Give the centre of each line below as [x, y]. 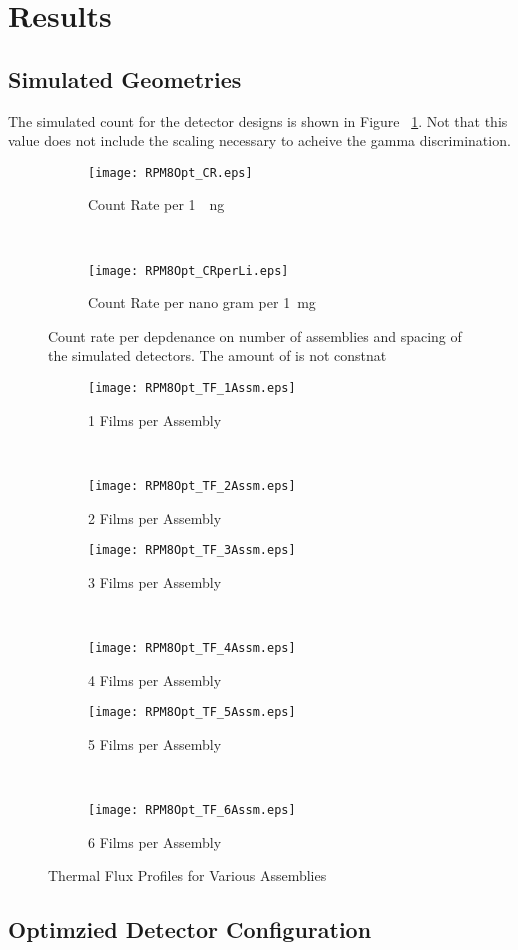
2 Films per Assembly [155, 517]
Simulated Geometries [125, 78]
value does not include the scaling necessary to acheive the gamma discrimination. [259, 140]
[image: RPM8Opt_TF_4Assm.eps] [192, 647]
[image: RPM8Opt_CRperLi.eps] [188, 270]
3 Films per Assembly [155, 581]
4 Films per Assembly [155, 679]
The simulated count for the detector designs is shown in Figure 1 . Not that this [258, 120]
